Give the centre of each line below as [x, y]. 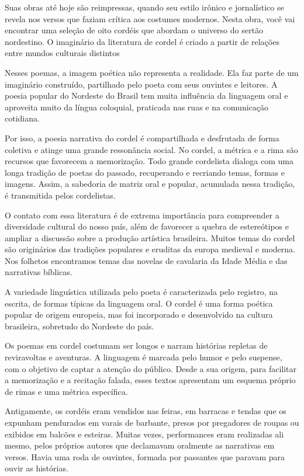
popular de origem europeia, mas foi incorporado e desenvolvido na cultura [139, 315]
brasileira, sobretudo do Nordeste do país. [80, 326]
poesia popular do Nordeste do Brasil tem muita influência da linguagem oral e [146, 95]
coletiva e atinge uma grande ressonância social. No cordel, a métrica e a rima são [151, 149]
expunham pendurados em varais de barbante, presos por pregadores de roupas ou [152, 422]
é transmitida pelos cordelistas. [60, 195]
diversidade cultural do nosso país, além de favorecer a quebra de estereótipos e [147, 226]
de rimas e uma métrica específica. [66, 391]
